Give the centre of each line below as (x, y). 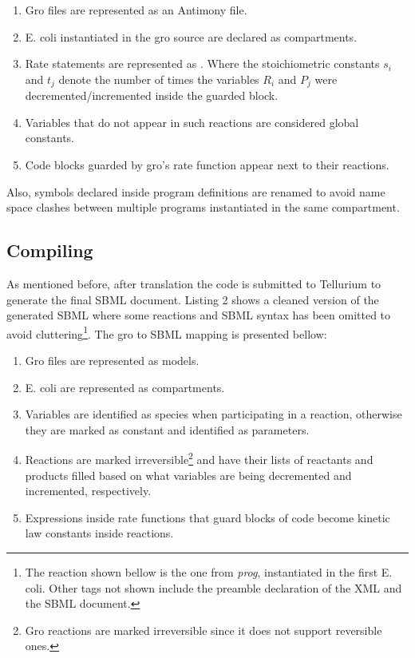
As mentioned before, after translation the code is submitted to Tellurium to (194, 283)
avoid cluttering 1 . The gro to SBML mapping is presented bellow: (167, 332)
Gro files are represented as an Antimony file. (136, 10)
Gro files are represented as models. (112, 361)
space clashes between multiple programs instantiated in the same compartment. (203, 207)
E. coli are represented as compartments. (125, 387)
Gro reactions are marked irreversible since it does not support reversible (204, 630)
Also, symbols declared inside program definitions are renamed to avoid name (196, 191)
